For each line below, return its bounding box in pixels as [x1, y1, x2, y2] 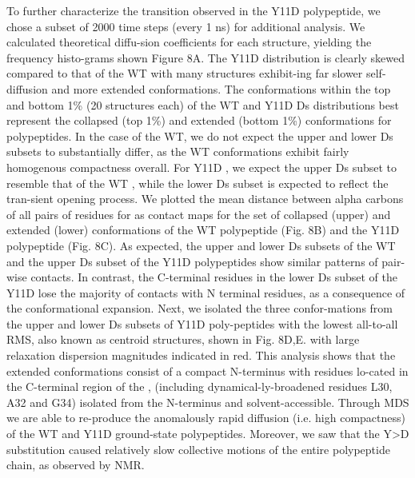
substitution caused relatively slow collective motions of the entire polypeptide [6, 440, 390, 457]
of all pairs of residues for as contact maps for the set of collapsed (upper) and [6, 205, 391, 222]
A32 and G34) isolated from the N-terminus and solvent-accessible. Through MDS [6, 393, 409, 410]
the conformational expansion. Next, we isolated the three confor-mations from [6, 300, 393, 317]
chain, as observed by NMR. [6, 456, 145, 473]
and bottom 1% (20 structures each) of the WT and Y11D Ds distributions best [6, 96, 399, 113]
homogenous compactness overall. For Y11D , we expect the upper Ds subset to [6, 158, 397, 175]
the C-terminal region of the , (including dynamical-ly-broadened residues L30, [6, 378, 393, 395]
